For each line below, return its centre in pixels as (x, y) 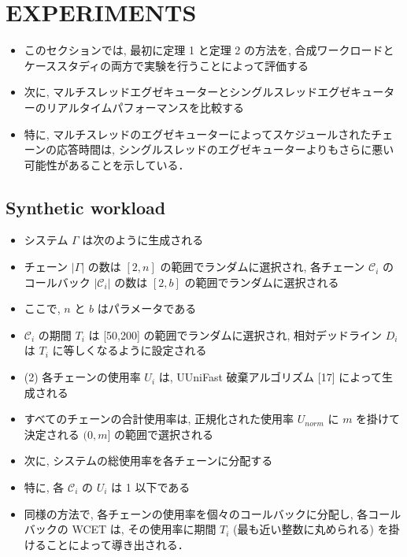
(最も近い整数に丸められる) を (311, 529)
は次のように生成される (143, 240)
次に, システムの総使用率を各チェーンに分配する (148, 460)
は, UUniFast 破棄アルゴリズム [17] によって (270, 377)
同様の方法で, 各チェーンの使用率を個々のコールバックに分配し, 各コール (213, 513)
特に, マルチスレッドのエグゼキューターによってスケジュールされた (198, 134)
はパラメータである (147, 308)
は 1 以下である (151, 487)
